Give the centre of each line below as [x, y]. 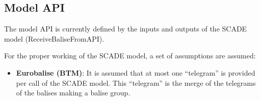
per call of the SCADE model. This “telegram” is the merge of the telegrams [136, 82]
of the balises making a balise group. [73, 93]
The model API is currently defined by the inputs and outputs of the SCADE [126, 29]
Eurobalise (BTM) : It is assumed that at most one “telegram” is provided [136, 72]
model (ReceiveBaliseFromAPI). [54, 38]
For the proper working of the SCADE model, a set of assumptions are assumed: [130, 56]
